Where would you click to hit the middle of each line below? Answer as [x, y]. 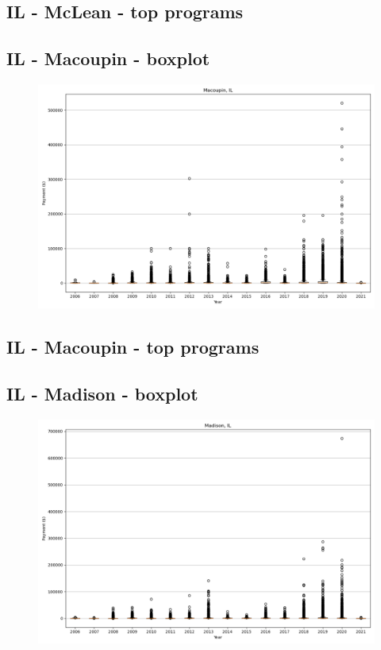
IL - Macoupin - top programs [133, 347]
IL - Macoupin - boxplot [108, 58]
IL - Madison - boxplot [102, 394]
